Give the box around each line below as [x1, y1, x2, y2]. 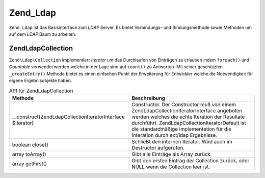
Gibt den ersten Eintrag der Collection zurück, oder [132, 157, 250, 164]
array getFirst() [12, 160, 47, 167]
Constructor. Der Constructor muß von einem [132, 101, 237, 108]
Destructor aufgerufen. [132, 144, 185, 151]
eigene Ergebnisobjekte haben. [9, 77, 72, 83]
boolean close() [12, 141, 49, 148]
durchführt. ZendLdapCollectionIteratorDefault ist [132, 119, 246, 126]
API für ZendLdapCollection [9, 87, 73, 94]
